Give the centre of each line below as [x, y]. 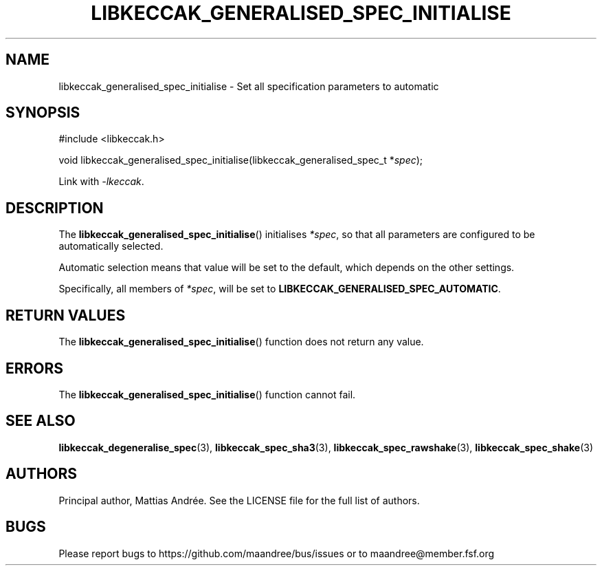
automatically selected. [111, 246]
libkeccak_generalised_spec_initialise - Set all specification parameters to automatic [249, 86]
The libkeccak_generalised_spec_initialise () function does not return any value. [241, 342]
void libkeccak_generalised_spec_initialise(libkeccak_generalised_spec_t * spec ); [241, 160]
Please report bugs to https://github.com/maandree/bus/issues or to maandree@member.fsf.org [277, 553]
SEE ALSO [41, 421]
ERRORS [35, 368]
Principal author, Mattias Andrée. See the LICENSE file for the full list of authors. [239, 500]
